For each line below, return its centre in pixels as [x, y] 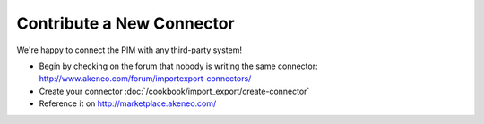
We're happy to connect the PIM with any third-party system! [129, 50]
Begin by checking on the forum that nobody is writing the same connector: [178, 66]
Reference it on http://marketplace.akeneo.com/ [128, 103]
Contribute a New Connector [125, 23]
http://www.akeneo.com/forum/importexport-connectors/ [145, 79]
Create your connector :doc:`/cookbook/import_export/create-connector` [174, 91]
